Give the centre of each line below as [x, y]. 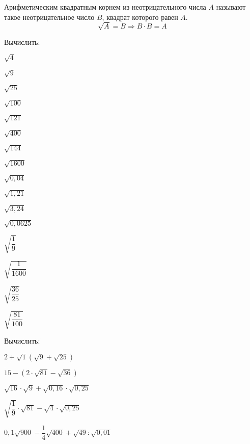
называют [231, 7]
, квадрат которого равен [140, 17]
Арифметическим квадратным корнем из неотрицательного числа [105, 7]
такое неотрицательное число [49, 17]
